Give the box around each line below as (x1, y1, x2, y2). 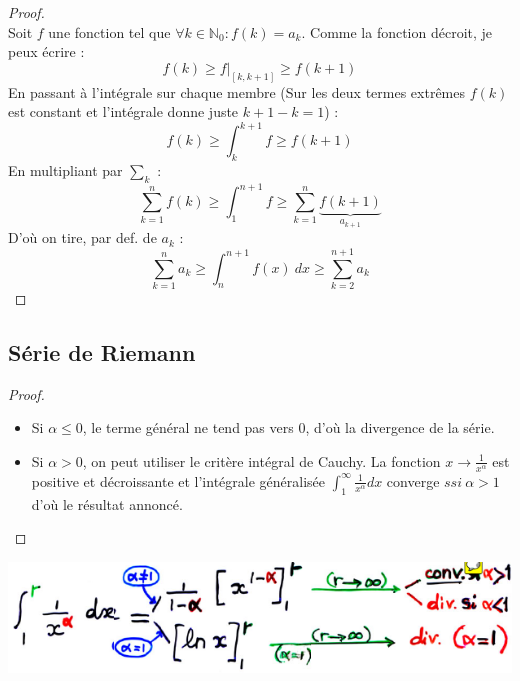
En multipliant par (8, 160, 123, 181)
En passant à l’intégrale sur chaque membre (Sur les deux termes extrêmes (8, 81, 466, 102)
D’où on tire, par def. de (8, 227, 157, 248)
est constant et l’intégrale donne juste (8, 101, 239, 122)
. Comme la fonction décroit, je (301, 21, 493, 42)
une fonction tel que (48, 21, 171, 42)
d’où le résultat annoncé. (31, 493, 183, 514)
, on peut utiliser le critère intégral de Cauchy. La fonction (82, 450, 441, 471)
